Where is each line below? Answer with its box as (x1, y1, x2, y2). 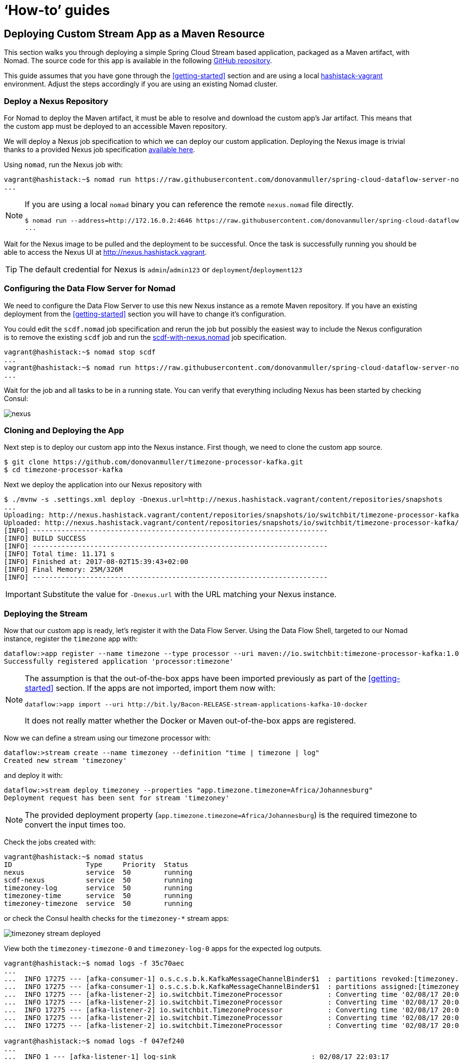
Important (5, 589, 41, 600)
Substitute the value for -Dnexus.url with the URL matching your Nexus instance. (42, 589, 337, 600)
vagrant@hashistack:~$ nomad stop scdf (4, 348, 156, 356)
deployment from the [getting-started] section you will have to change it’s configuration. (4, 309, 286, 318)
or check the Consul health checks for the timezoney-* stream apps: (4, 914, 229, 923)
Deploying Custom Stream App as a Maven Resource (4, 27, 265, 40)
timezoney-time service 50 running (4, 892, 193, 900)
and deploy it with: (4, 771, 63, 780)
